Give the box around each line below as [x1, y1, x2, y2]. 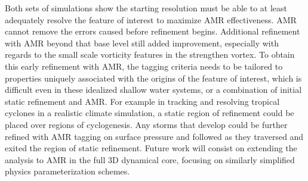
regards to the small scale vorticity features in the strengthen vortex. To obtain [5, 48, 295, 61]
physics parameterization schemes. [5, 165, 130, 177]
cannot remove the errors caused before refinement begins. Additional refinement [5, 25, 300, 38]
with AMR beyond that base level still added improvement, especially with [5, 36, 279, 49]
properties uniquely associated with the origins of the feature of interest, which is [5, 71, 302, 84]
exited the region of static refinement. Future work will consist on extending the [5, 142, 297, 154]
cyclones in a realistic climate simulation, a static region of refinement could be [5, 107, 294, 119]
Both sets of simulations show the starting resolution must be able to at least [5, 2, 288, 14]
